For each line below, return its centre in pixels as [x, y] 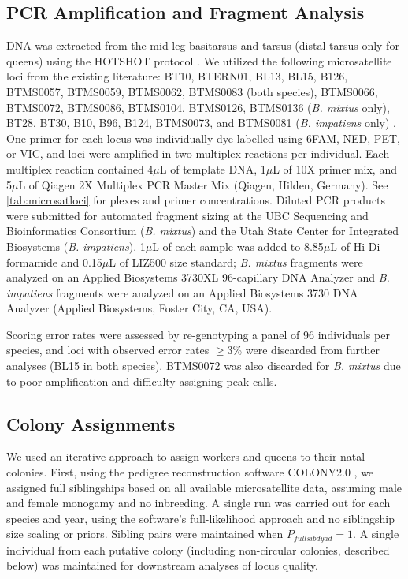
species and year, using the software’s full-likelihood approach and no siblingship [201, 518]
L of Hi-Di [355, 246]
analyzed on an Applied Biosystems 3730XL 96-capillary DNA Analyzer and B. [198, 277]
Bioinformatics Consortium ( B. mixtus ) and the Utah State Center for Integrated [203, 231]
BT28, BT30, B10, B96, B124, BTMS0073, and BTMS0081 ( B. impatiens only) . [201, 123]
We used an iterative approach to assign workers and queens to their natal [186, 456]
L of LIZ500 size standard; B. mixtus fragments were [236, 261]
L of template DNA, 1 [213, 168]
